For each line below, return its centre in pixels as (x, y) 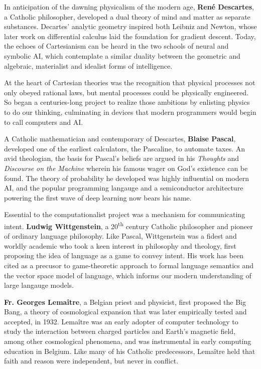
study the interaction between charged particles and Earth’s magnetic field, (120, 331)
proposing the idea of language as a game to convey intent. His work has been (124, 255)
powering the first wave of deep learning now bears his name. (98, 197)
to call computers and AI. (44, 122)
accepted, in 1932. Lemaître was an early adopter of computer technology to (121, 321)
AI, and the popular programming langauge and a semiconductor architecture (124, 188)
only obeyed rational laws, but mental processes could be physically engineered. (126, 92)
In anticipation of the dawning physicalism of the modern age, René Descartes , (129, 7)
